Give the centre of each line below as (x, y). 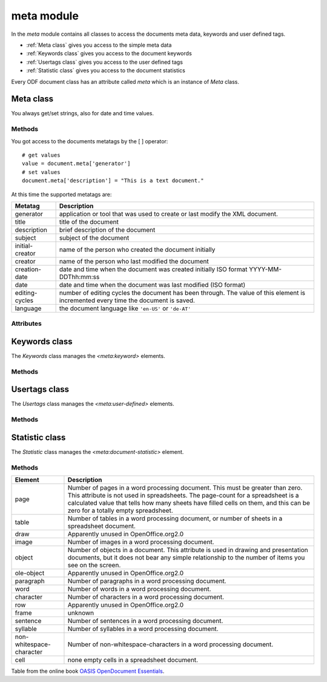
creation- (28, 269)
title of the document (89, 221)
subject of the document (94, 238)
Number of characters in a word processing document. (146, 597)
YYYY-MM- (265, 269)
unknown (81, 613)
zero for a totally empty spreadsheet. (120, 511)
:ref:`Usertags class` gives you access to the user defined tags (104, 62)
